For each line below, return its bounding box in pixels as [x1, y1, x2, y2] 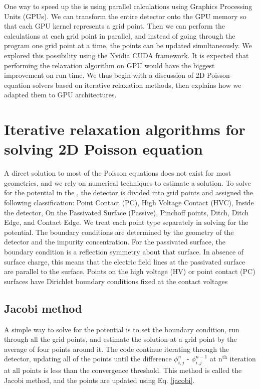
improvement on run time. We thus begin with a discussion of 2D [4, 70, 205, 80]
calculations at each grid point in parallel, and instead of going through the [4, 30, 235, 41]
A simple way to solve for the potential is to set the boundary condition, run [4, 324, 239, 334]
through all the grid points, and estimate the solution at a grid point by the [4, 334, 237, 344]
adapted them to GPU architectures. [4, 89, 117, 100]
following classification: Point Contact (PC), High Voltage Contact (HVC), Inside [4, 197, 254, 208]
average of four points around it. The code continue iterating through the [4, 343, 229, 354]
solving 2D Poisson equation [4, 139, 203, 159]
